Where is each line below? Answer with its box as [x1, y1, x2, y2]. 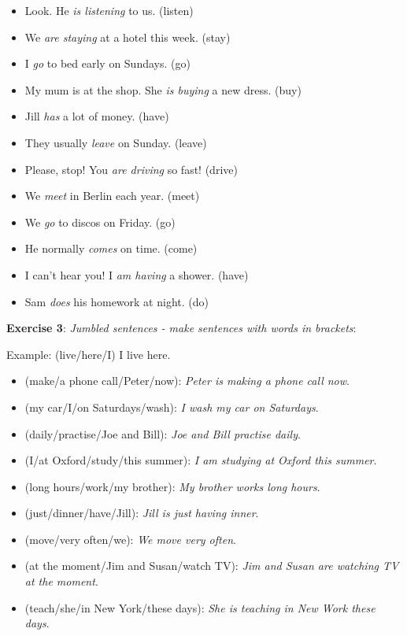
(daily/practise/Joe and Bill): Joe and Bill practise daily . [24, 425, 301, 442]
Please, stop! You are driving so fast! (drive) [24, 161, 238, 177]
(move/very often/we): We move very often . [24, 531, 236, 547]
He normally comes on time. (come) [24, 240, 198, 257]
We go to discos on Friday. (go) [24, 213, 176, 230]
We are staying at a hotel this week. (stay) [24, 28, 231, 45]
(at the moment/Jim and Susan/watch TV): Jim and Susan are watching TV [24, 557, 399, 574]
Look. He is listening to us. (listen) [24, 2, 194, 18]
